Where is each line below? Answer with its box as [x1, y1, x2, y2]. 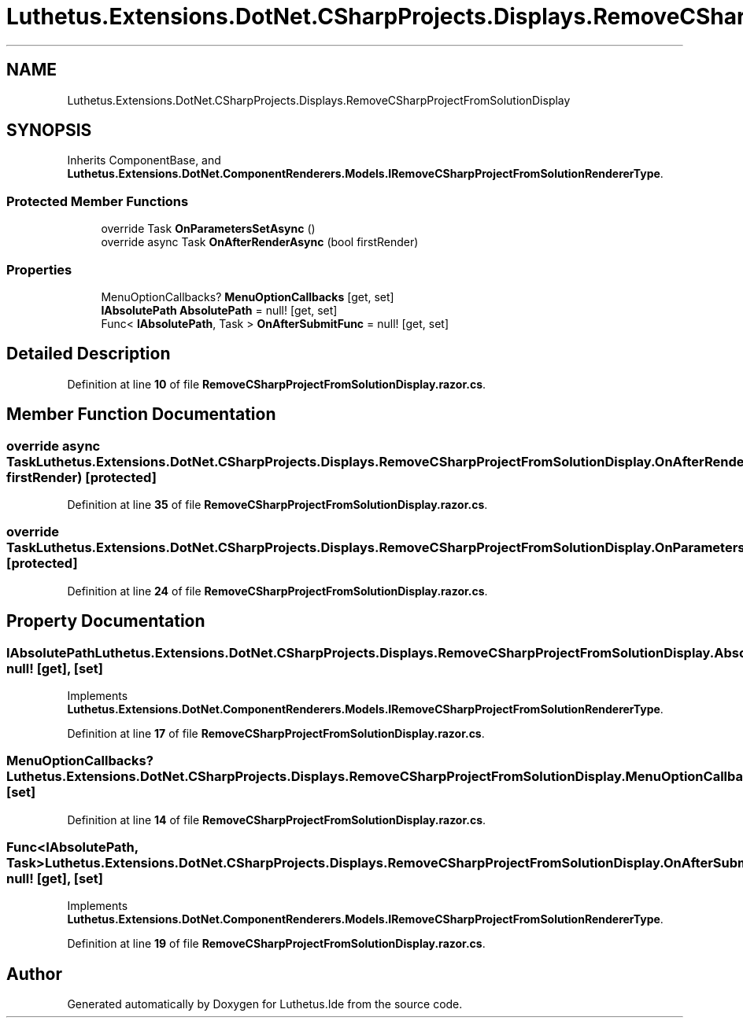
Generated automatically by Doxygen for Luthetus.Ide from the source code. [67, 997, 463, 1011]
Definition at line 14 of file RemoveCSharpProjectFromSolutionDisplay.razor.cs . [67, 812, 486, 827]
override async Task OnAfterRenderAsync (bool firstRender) [101, 235, 419, 249]
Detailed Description [6, 344, 171, 364]
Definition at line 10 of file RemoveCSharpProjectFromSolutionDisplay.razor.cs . [67, 377, 486, 391]
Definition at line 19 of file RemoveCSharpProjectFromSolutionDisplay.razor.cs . [67, 937, 486, 951]
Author [6, 963, 62, 984]
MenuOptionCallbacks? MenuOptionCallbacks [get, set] [101, 289, 394, 304]
